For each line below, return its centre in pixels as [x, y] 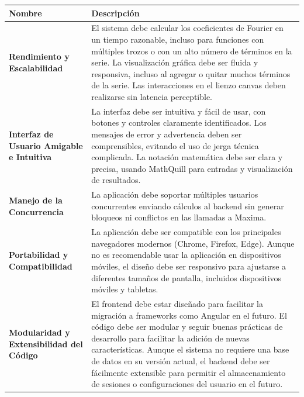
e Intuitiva [30, 157]
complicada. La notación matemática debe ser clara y [187, 157]
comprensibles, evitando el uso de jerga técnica [175, 145]
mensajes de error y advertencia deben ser [167, 134]
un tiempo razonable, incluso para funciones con [178, 39]
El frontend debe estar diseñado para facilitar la [177, 303]
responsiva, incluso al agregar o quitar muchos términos [191, 73]
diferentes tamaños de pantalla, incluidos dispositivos [186, 277]
